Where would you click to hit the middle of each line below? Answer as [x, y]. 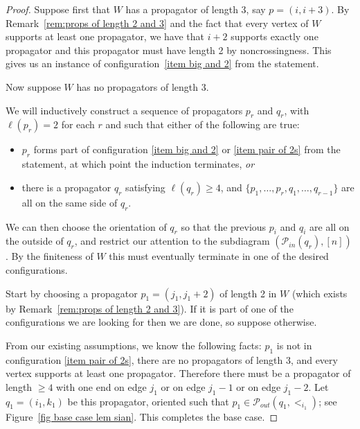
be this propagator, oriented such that [148, 401]
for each [78, 124]
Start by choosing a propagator [72, 293]
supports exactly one [274, 36]
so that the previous [224, 226]
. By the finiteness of [49, 256]
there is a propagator [66, 187]
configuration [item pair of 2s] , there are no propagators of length [144, 359]
